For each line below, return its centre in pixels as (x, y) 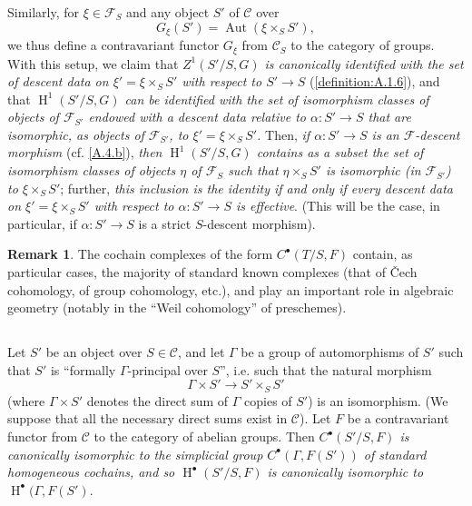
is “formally (83, 369)
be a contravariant (398, 418)
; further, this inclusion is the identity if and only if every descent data (256, 188)
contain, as (383, 254)
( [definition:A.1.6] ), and (375, 81)
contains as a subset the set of (340, 152)
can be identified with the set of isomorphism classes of (277, 99)
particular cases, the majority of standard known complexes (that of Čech (212, 272)
